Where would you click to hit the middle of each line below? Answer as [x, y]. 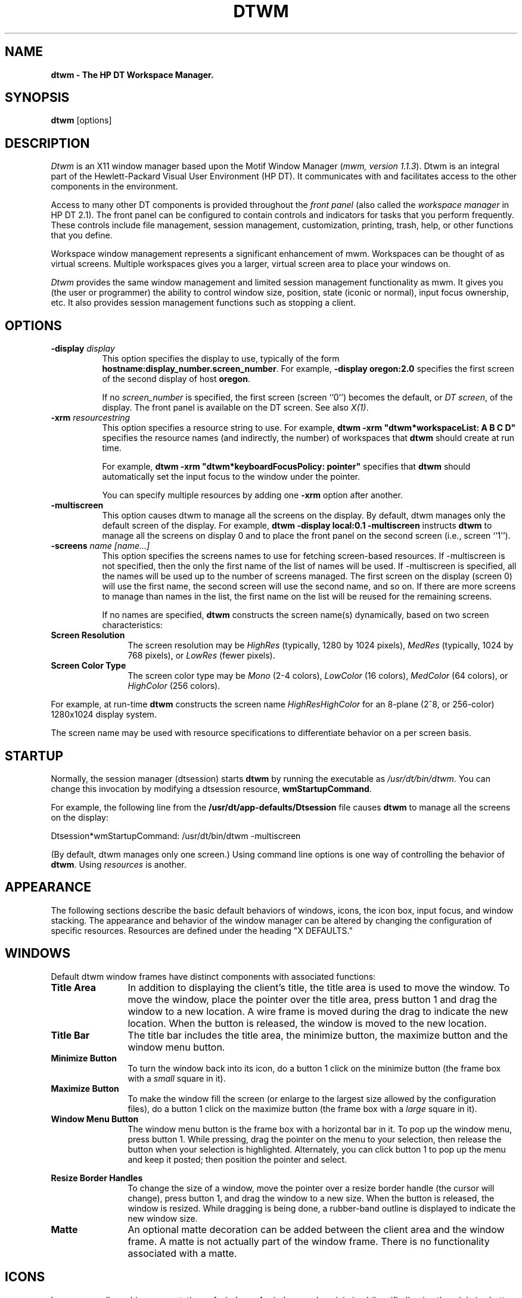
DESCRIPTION [47, 143]
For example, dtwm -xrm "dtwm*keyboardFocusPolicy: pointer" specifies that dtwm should [286, 467]
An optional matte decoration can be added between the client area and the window [316, 1229]
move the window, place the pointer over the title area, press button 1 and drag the [313, 999]
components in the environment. [114, 187]
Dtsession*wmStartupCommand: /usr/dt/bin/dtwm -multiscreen [176, 836]
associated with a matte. [182, 1253]
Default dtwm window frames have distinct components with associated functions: [213, 976]
